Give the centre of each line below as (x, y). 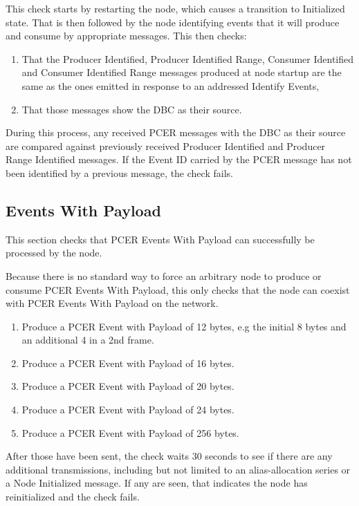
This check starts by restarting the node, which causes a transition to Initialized (175, 8)
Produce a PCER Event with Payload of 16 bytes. (128, 363)
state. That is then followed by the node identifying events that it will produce (173, 22)
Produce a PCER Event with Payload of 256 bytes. (130, 432)
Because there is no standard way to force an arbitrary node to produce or (164, 275)
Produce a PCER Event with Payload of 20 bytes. (128, 386)
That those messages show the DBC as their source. (132, 109)
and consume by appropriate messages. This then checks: (126, 36)
